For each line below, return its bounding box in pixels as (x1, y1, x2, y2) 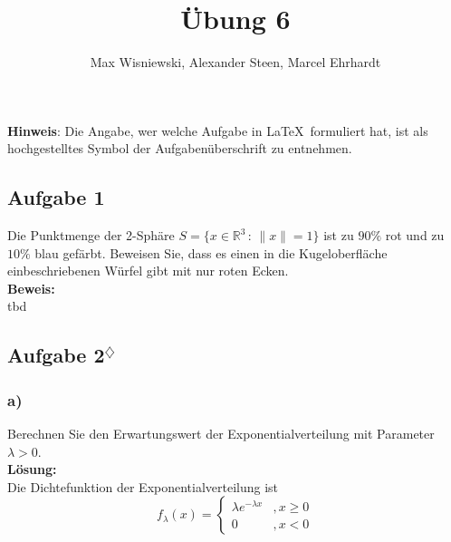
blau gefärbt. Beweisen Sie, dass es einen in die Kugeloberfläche (34, 243, 388, 262)
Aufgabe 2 (7, 341, 105, 369)
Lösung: (7, 460, 57, 479)
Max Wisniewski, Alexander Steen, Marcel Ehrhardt (90, 53, 381, 72)
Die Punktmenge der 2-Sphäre (7, 226, 175, 245)
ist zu (323, 226, 354, 245)
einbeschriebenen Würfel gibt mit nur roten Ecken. (7, 261, 289, 280)
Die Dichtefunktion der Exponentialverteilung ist (7, 477, 279, 496)
